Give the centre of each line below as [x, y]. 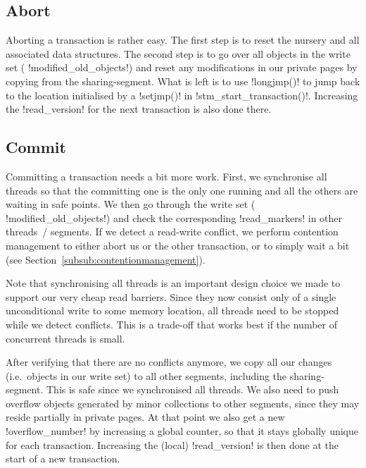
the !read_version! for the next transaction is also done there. [139, 109]
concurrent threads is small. [65, 338]
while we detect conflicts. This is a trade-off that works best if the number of [172, 324]
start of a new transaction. [63, 458]
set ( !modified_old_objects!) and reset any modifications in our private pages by [182, 67]
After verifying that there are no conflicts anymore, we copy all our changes [169, 362]
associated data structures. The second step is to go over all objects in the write [178, 53]
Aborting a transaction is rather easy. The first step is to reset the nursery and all [183, 40]
